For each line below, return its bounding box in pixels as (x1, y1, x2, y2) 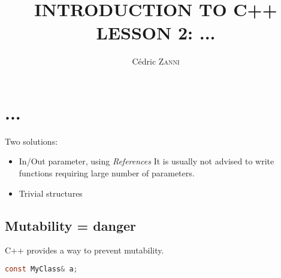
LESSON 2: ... (96, 20, 216, 45)
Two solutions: (5, 135, 58, 147)
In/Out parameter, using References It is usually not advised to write (19, 155, 274, 167)
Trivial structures (19, 187, 83, 199)
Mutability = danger (5, 216, 136, 234)
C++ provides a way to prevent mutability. (5, 244, 164, 256)
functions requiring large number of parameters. (19, 167, 195, 179)
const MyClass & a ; (5, 265, 78, 274)
